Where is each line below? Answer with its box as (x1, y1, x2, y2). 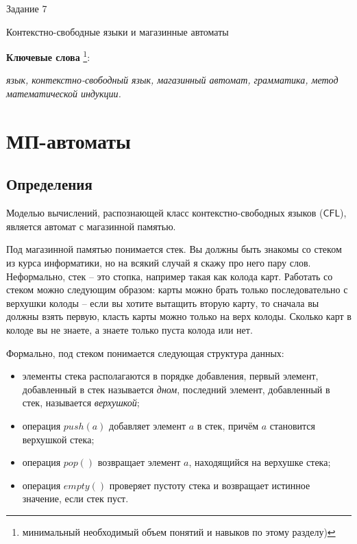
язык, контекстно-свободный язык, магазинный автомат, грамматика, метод (6, 73, 338, 87)
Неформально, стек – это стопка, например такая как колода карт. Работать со (6, 269, 333, 283)
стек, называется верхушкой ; (22, 395, 140, 410)
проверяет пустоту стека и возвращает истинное (109, 478, 310, 492)
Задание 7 (6, 1, 47, 15)
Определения (6, 173, 93, 195)
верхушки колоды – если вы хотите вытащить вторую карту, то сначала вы (6, 295, 319, 310)
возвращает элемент (97, 455, 181, 469)
